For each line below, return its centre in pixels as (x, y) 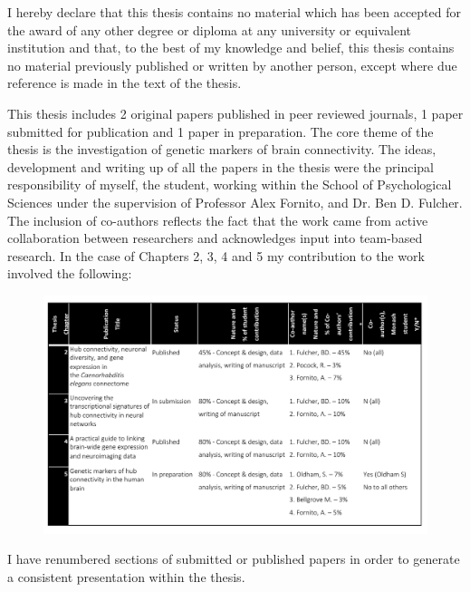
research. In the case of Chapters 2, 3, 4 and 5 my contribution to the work (216, 255)
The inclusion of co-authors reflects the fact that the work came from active (218, 220)
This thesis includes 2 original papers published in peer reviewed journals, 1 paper (235, 113)
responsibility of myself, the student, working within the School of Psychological (230, 184)
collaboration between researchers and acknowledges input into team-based (215, 238)
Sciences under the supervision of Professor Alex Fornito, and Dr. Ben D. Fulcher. (235, 202)
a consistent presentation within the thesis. (126, 577)
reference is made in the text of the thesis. (125, 83)
